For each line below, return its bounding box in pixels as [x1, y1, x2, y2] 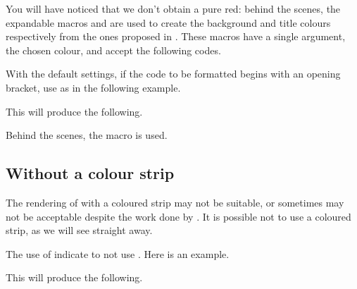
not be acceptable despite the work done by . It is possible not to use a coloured [6, 209, 351, 223]
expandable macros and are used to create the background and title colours [6, 15, 331, 30]
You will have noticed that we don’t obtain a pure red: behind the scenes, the [6, 1, 341, 16]
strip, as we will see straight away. [6, 223, 153, 238]
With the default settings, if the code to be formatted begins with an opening [6, 66, 341, 81]
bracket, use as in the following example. [6, 80, 181, 94]
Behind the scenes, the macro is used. [6, 128, 168, 142]
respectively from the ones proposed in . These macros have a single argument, [6, 29, 346, 44]
